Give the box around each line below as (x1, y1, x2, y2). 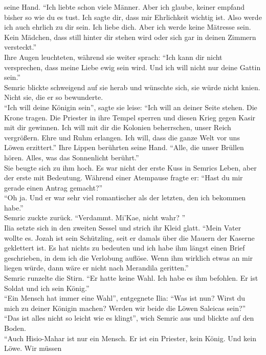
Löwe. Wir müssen (4, 343, 62, 353)
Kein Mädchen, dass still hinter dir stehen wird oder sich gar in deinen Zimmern (4, 31, 256, 42)
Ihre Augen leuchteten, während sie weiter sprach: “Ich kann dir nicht (4, 51, 223, 62)
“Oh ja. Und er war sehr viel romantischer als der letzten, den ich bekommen (4, 192, 246, 203)
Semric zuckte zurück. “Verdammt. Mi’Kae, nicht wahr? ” (4, 212, 186, 223)
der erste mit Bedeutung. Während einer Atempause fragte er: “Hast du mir (4, 172, 243, 183)
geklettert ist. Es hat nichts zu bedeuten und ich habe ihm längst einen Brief (4, 242, 245, 253)
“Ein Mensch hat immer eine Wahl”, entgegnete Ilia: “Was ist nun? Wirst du (4, 293, 246, 303)
